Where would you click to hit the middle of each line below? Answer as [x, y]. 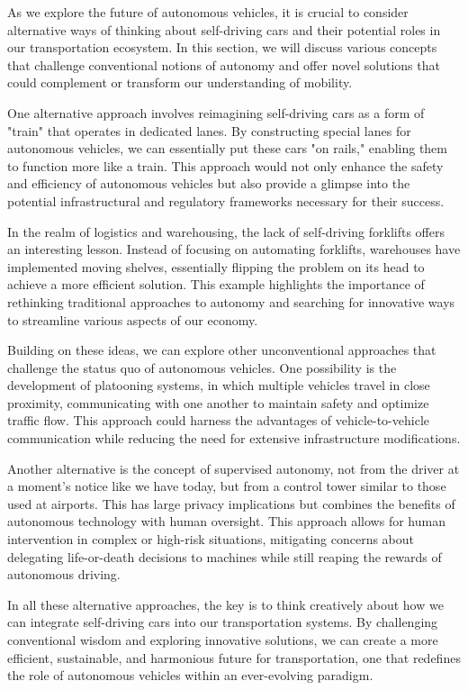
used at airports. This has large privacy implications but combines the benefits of [231, 503]
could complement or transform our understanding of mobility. [180, 82]
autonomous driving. [64, 574]
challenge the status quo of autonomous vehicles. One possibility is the [202, 367]
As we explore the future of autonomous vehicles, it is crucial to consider [208, 12]
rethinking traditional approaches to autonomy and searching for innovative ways [231, 301]
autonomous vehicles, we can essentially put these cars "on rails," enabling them [227, 148]
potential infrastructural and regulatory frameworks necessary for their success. [226, 200]
